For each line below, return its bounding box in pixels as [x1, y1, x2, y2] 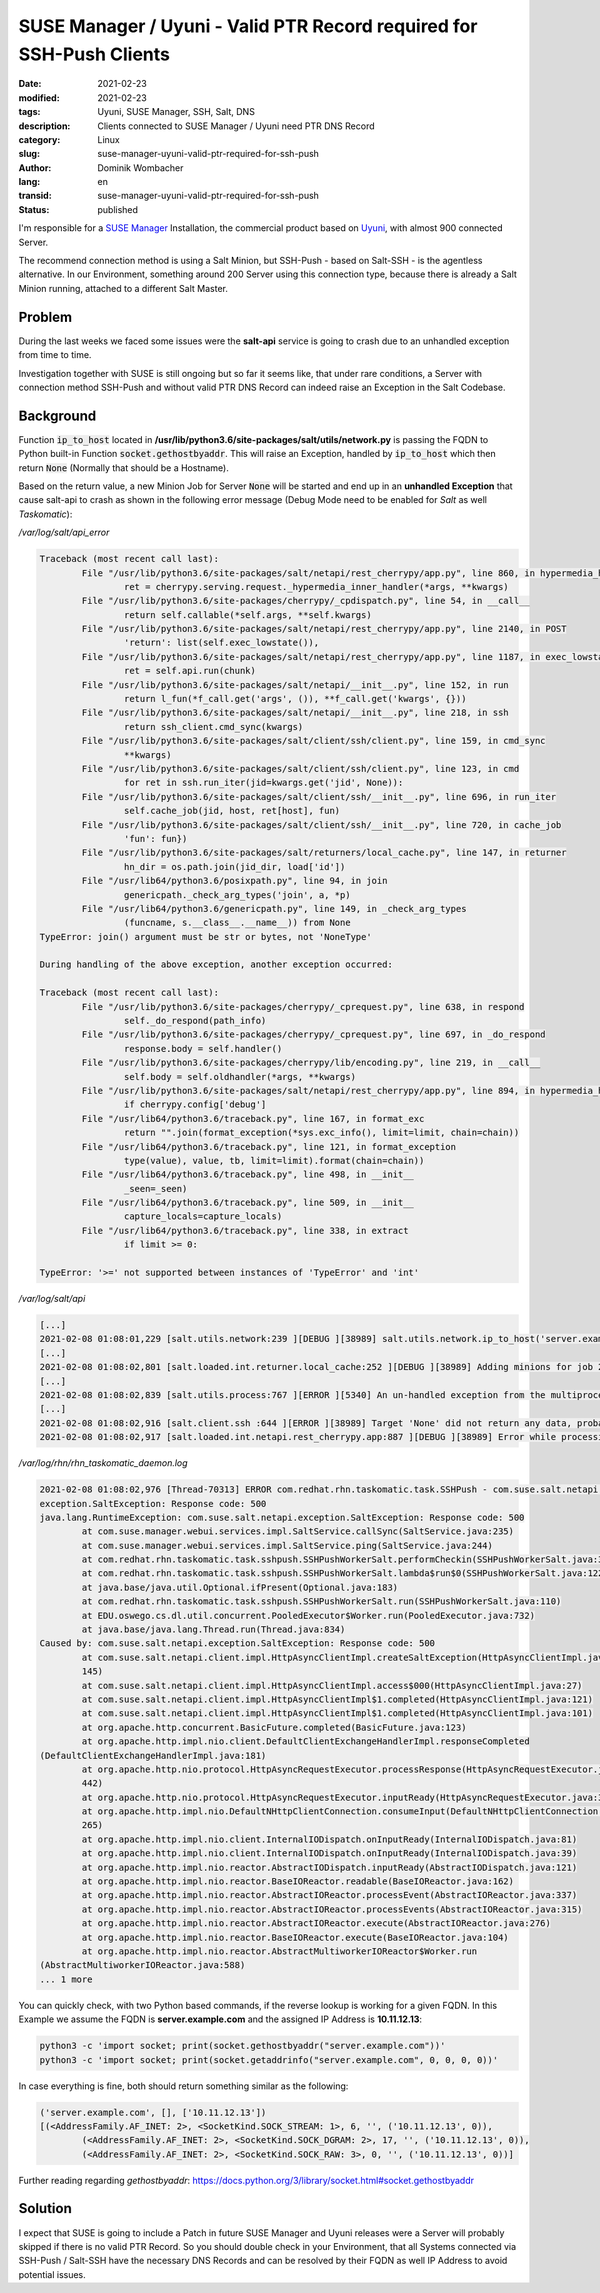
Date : [18, 78, 42, 90]
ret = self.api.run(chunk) [123, 665, 257, 677]
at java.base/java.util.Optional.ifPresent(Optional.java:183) [81, 1581, 399, 1593]
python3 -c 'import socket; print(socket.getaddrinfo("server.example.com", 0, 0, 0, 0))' [39, 2054, 499, 2065]
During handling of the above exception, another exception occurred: [39, 959, 394, 970]
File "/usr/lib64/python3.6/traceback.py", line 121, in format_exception [81, 1141, 457, 1152]
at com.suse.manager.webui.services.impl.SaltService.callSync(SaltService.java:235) [81, 1526, 515, 1537]
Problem [18, 308, 73, 325]
